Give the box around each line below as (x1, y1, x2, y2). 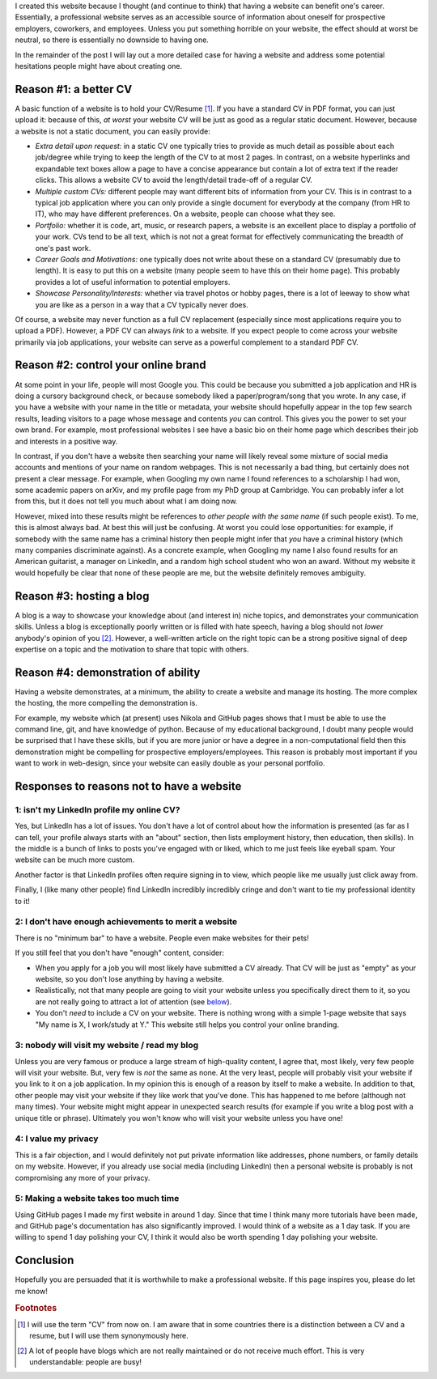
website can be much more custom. (15, 855, 135, 865)
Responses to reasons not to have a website (15, 779, 242, 793)
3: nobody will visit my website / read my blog (15, 1040, 199, 1051)
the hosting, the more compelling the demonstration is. (15, 698, 198, 708)
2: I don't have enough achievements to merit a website (15, 916, 238, 927)
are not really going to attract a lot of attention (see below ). (35, 996, 232, 1007)
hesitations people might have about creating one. (15, 61, 182, 70)
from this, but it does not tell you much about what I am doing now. (15, 496, 238, 506)
